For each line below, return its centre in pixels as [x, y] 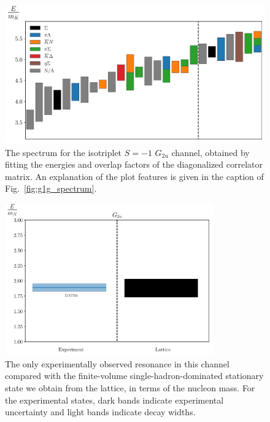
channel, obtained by [210, 152]
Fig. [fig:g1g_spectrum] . [51, 188]
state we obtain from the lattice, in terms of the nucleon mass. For [130, 387]
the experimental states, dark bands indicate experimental [114, 400]
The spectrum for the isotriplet [64, 152]
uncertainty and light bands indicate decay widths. [100, 412]
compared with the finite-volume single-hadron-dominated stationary [134, 376]
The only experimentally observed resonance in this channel [117, 363]
